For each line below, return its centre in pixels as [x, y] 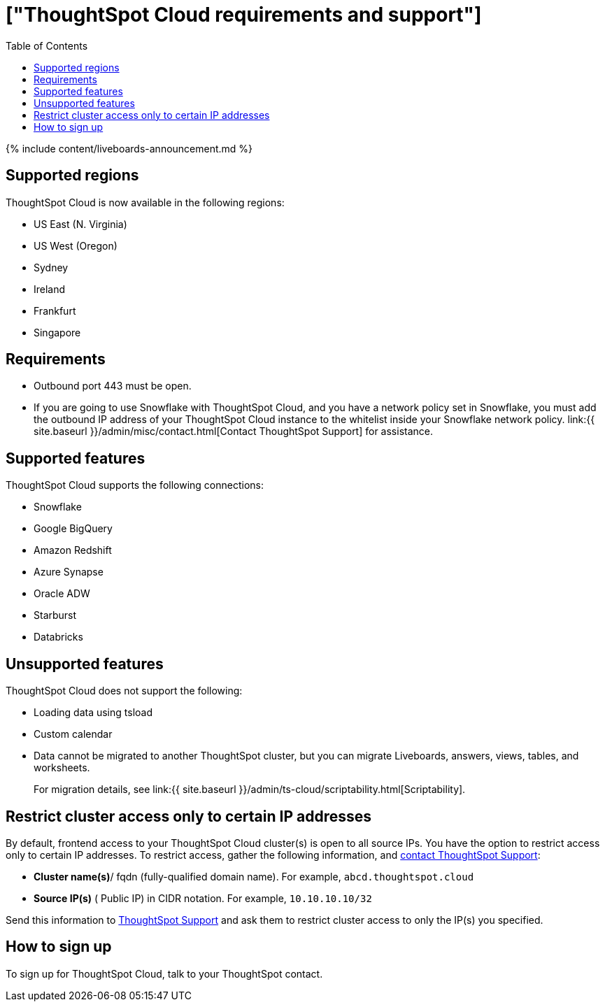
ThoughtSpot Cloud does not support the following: [124, 691]
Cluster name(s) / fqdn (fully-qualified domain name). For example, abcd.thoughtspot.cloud [254, 876]
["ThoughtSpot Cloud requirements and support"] [244, 15]
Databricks [58, 637]
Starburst [55, 615]
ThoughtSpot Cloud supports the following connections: [135, 485]
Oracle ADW [62, 594]
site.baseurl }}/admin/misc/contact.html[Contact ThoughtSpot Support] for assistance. [234, 431]
